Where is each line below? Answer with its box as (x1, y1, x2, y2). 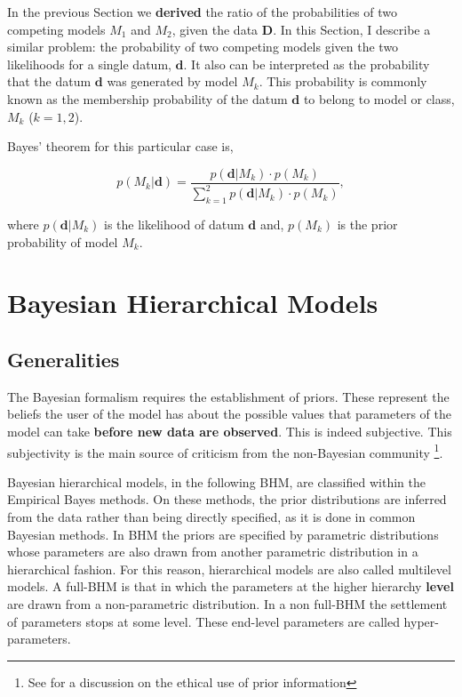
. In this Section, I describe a (273, 20, 431, 38)
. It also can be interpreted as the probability (183, 54, 430, 73)
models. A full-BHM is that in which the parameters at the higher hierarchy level (7, 577, 454, 596)
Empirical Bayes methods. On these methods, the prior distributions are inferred (7, 490, 447, 509)
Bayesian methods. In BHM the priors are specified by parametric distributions (7, 525, 439, 543)
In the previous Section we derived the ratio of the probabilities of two (7, 3, 398, 20)
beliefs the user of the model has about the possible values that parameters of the (7, 405, 451, 423)
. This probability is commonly (259, 72, 427, 91)
